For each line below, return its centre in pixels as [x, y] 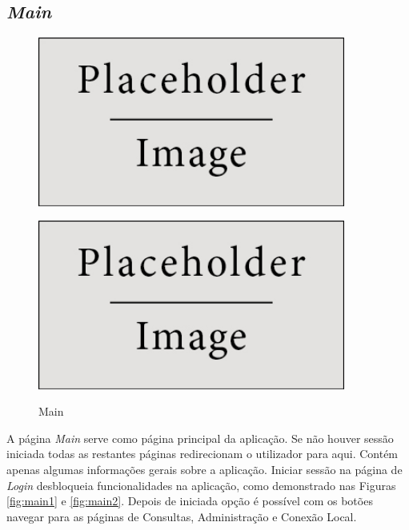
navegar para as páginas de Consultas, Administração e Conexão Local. [182, 516]
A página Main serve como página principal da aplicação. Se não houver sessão [200, 438]
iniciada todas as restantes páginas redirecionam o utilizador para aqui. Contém [202, 454]
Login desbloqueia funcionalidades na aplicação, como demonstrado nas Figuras [201, 485]
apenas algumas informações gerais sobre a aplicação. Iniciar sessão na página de [204, 469]
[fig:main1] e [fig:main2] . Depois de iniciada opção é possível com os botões [190, 501]
